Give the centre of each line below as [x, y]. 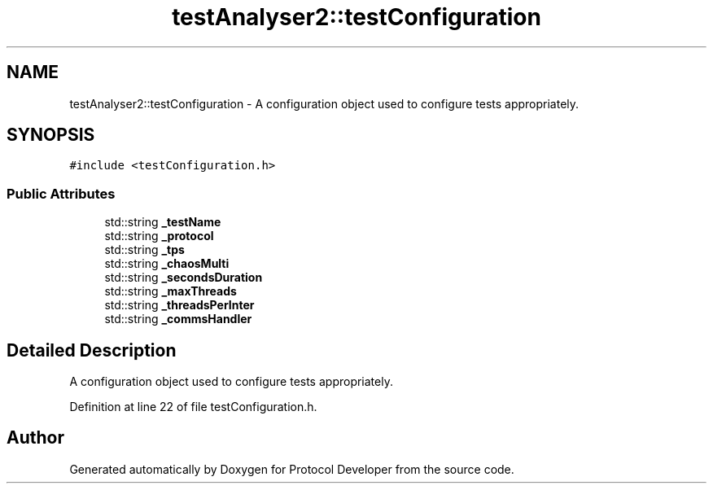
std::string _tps [144, 250]
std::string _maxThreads [171, 291]
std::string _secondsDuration [184, 278]
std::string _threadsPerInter [179, 305]
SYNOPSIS [51, 135]
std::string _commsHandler [178, 319]
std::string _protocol [159, 236]
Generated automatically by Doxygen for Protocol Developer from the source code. [292, 469]
